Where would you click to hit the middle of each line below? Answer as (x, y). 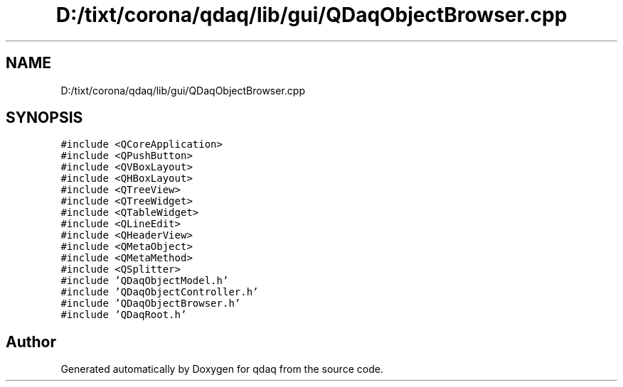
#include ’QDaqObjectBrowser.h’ (151, 304)
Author (31, 342)
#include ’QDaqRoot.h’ (124, 315)
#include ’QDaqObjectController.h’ (160, 292)
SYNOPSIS (44, 118)
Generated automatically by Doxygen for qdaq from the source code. (222, 369)
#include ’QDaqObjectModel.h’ (145, 281)
